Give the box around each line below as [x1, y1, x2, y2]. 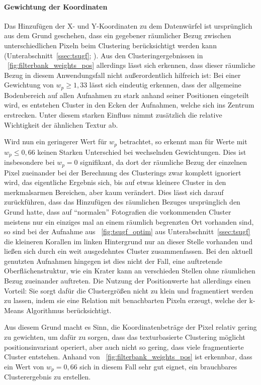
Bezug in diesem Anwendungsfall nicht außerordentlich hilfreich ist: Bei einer [4, 69, 241, 80]
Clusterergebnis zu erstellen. [4, 371, 91, 382]
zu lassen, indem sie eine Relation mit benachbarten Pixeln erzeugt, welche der [4, 295, 247, 306]
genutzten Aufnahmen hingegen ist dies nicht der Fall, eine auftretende [4, 255, 223, 266]
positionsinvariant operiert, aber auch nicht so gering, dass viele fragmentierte [4, 341, 244, 352]
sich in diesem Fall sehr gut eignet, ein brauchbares [79, 361, 237, 371]
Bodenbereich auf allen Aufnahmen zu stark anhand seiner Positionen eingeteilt [4, 89, 249, 100]
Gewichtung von [4, 79, 54, 90]
